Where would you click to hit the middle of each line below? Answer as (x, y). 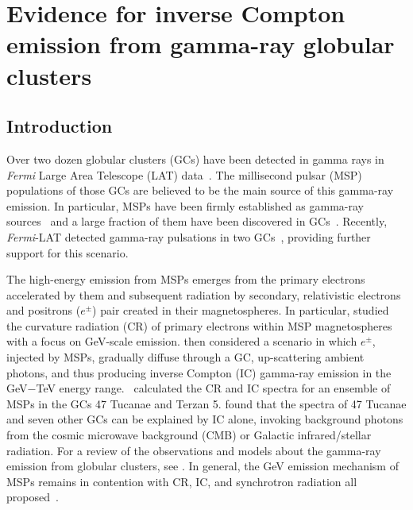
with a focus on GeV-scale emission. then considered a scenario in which (182, 341)
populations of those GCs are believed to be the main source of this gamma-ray (200, 190)
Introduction (60, 126)
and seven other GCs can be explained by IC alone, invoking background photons (205, 419)
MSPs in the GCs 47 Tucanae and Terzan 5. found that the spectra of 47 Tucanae (206, 403)
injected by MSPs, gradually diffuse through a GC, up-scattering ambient (185, 357)
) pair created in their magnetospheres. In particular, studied (241, 310)
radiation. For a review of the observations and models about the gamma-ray (194, 450)
